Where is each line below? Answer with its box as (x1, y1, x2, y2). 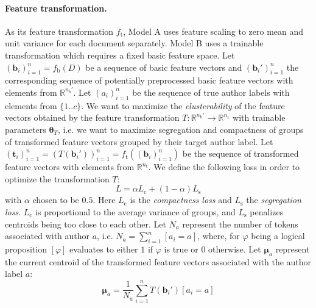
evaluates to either (69, 242, 138, 255)
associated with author (5, 229, 90, 242)
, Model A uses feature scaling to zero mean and (123, 24, 304, 37)
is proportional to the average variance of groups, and (35, 205, 236, 218)
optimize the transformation (5, 172, 110, 185)
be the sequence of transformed (182, 147, 299, 160)
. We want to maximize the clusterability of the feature (81, 99, 285, 112)
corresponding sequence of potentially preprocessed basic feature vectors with (5, 74, 293, 87)
